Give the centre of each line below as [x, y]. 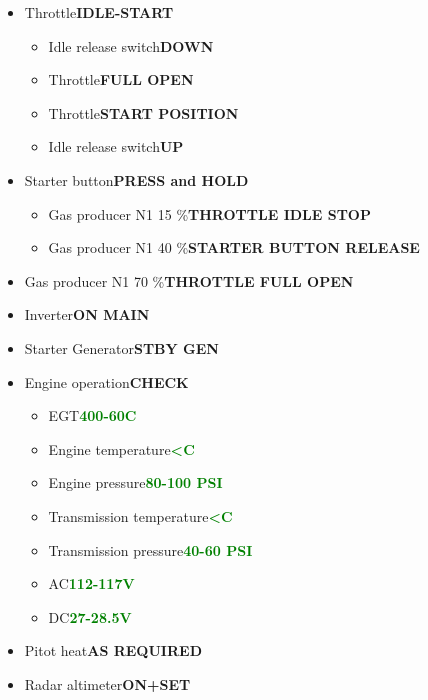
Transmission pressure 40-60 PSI [150, 549]
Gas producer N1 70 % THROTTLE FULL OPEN [189, 280]
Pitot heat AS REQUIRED [113, 650]
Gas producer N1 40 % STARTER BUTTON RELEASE [234, 247]
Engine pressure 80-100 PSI [135, 482]
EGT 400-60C [92, 415]
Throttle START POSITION [143, 112]
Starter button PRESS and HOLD [136, 179]
